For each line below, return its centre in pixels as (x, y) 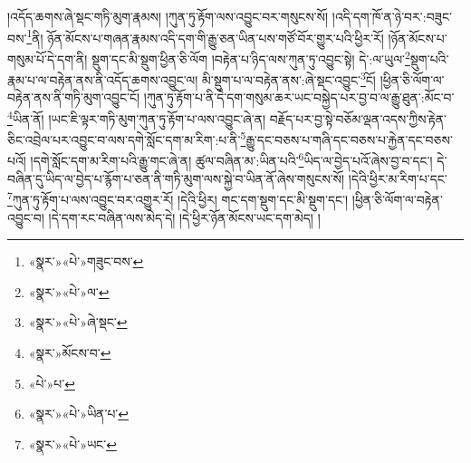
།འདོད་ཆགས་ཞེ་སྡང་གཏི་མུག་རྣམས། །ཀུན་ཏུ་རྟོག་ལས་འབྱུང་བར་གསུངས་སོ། (168, 16)
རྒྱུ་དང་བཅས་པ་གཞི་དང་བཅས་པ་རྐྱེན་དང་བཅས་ (349, 139)
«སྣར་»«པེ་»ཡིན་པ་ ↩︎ (79, 414)
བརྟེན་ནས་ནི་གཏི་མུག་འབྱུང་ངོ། (74, 97)
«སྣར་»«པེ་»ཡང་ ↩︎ (72, 444)
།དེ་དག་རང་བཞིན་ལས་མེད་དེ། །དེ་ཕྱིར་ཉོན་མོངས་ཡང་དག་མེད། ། (184, 217)
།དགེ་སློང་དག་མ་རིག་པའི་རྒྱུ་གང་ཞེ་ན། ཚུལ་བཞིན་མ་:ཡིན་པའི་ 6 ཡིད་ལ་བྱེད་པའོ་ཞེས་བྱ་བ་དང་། (231, 159)
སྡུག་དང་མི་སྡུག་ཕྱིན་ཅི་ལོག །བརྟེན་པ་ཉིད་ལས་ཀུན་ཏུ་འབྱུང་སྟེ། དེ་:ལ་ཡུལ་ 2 (251, 57)
